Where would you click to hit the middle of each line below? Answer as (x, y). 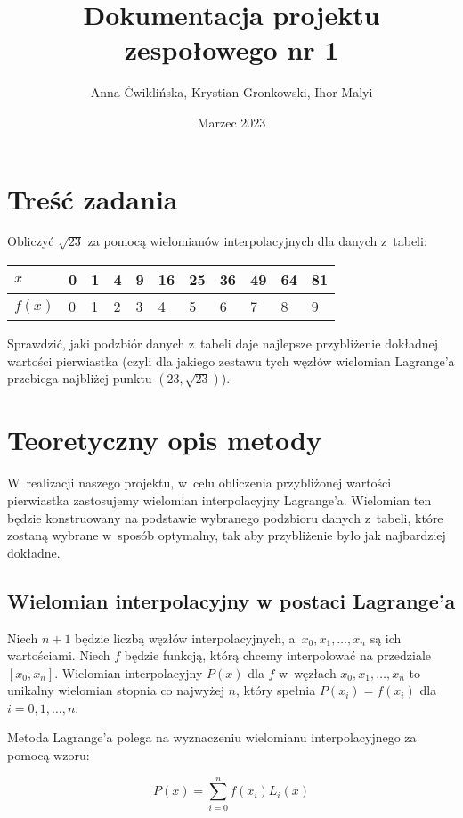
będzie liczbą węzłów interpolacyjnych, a (185, 638)
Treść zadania (93, 198)
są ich (386, 638)
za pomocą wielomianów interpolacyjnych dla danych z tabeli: (257, 241)
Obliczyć (31, 241)
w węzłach (308, 672)
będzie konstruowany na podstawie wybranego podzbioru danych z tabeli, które (225, 517)
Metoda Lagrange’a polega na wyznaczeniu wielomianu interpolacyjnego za (212, 737)
